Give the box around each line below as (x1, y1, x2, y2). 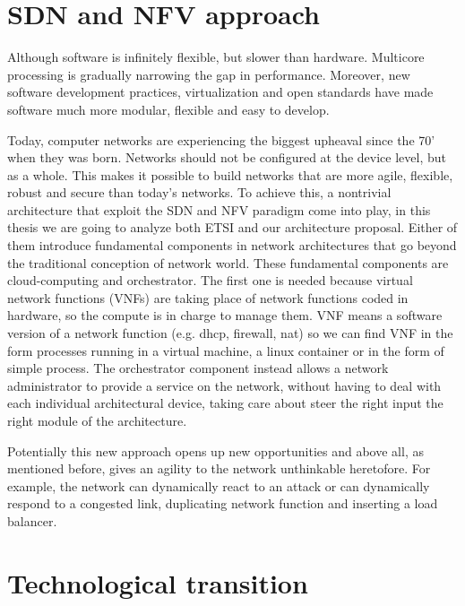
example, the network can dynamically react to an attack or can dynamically (7, 476, 430, 495)
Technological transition (7, 564, 308, 601)
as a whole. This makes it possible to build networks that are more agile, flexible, (7, 165, 453, 184)
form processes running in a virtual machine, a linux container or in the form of (7, 341, 444, 359)
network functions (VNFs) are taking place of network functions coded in (7, 288, 409, 307)
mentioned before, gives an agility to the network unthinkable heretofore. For (7, 459, 431, 478)
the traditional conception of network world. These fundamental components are (7, 253, 449, 272)
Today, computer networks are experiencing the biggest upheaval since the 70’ (7, 130, 435, 149)
